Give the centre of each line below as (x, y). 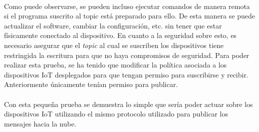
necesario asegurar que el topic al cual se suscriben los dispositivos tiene (114, 45)
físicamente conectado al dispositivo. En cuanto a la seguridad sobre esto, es (120, 35)
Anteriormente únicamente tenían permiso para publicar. (91, 84)
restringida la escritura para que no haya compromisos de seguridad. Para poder (127, 55)
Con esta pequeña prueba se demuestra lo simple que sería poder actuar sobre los (129, 104)
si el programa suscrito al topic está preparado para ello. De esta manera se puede (129, 16)
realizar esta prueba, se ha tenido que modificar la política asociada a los (116, 65)
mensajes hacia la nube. (40, 123)
